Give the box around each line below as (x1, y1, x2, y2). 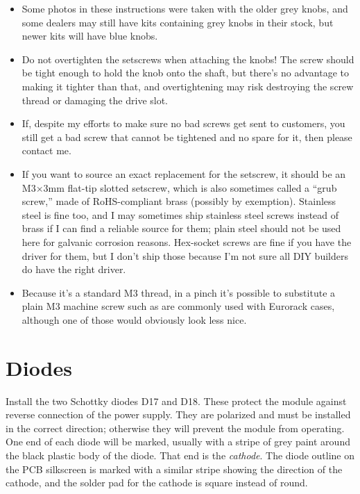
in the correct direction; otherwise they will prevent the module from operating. (6, 420, 345, 435)
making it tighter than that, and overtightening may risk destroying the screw (22, 79, 354, 93)
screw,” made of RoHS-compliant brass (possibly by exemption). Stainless (22, 194, 336, 208)
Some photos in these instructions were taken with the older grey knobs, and (22, 1, 348, 15)
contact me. (22, 143, 71, 158)
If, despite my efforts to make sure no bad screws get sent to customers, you (22, 116, 345, 131)
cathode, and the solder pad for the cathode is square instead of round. (6, 475, 308, 490)
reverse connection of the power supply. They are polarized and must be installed (6, 407, 351, 422)
